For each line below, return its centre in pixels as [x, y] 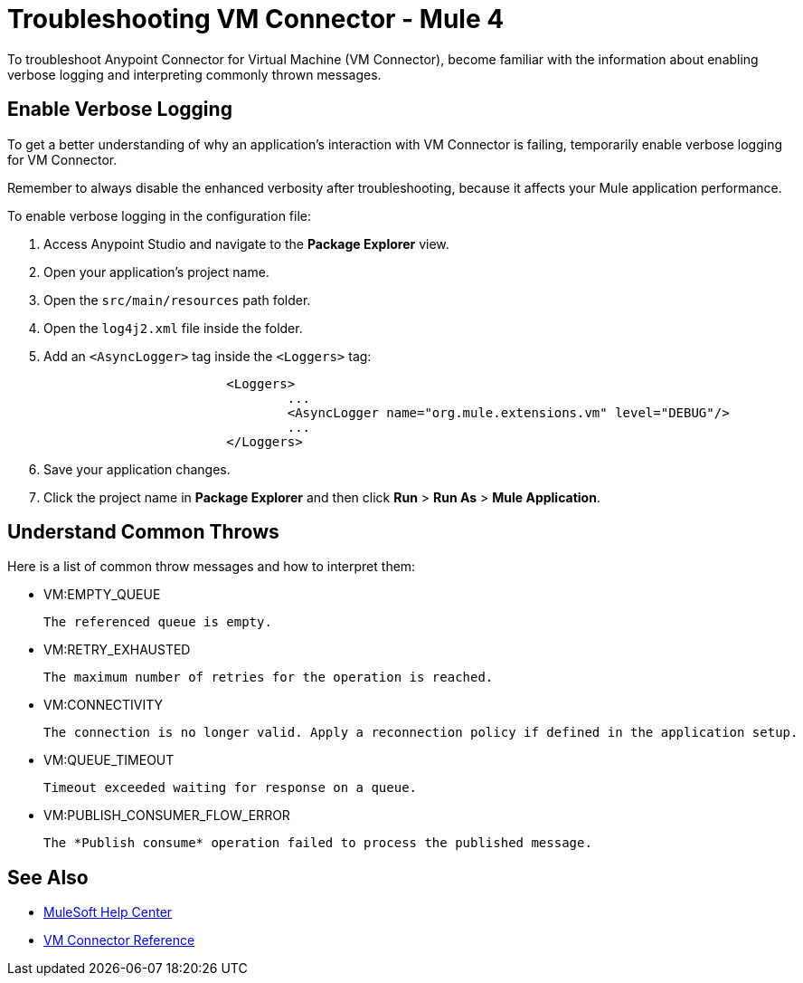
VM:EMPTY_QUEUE [102, 595]
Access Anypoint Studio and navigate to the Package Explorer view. [246, 243]
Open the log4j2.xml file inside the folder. [173, 328]
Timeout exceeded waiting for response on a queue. [231, 788]
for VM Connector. [62, 159]
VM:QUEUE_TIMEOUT [109, 760]
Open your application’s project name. [156, 272]
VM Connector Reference [119, 940]
